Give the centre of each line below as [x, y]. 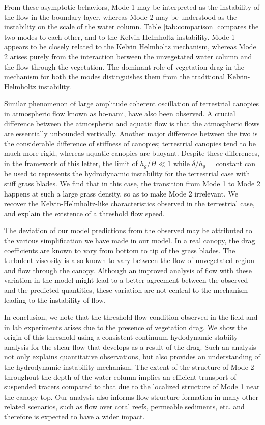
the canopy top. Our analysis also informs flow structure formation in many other [131, 396]
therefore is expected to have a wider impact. [75, 417]
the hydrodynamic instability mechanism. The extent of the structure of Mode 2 [129, 367]
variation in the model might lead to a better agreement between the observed [126, 280]
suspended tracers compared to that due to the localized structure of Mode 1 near [132, 387]
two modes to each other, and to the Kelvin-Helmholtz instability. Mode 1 [120, 36]
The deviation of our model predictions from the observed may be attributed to [128, 230]
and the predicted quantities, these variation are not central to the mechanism [126, 290]
